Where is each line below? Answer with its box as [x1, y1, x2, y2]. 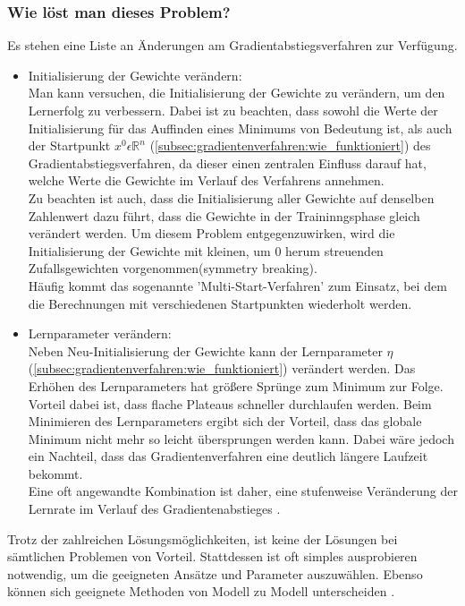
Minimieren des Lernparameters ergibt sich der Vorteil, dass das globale [28, 412, 422, 431]
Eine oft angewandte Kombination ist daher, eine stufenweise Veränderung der [28, 482, 458, 500]
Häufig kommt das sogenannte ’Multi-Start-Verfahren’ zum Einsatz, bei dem [28, 276, 447, 294]
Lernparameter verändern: [28, 324, 172, 343]
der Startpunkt [28, 136, 111, 155]
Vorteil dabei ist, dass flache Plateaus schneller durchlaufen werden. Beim [28, 394, 432, 413]
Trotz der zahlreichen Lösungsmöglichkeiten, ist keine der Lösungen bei [7, 529, 398, 548]
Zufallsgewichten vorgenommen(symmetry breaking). [28, 259, 317, 277]
